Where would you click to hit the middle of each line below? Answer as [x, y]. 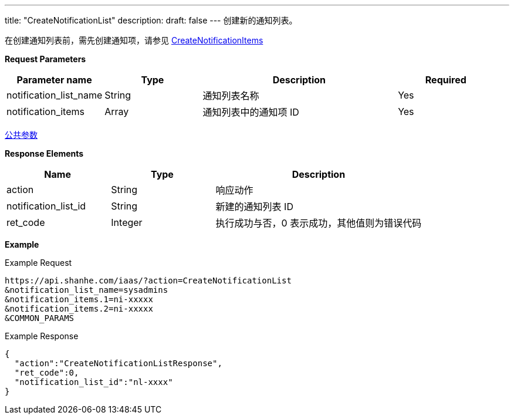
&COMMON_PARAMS [40, 318]
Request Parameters [45, 59]
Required [446, 80]
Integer [127, 222]
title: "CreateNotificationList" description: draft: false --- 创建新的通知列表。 [151, 20]
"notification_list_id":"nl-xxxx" [94, 382]
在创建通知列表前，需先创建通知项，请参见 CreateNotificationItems [134, 40]
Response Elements [44, 153]
